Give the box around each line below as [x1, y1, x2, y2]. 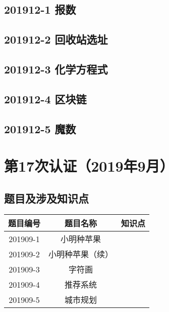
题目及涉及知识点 [4, 190, 89, 206]
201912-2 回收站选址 [4, 31, 108, 47]
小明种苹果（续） [48, 248, 114, 260]
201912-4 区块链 [4, 91, 87, 106]
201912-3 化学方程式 [4, 61, 108, 76]
